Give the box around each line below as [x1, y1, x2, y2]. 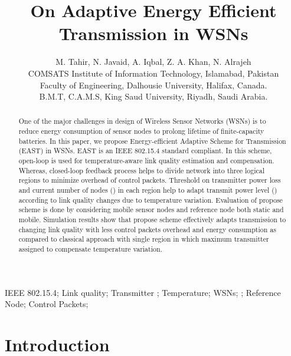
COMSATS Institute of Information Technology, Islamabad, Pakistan [28, 67, 279, 79]
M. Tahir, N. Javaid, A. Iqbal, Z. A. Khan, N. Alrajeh [55, 55, 251, 68]
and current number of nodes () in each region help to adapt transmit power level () [18, 185, 277, 195]
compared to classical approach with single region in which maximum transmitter [18, 234, 269, 244]
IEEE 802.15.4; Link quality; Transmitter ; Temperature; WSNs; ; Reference [5, 286, 281, 298]
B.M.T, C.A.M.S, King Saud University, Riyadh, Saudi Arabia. [39, 90, 268, 103]
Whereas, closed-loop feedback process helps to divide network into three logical [18, 165, 265, 175]
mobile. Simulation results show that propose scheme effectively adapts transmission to [18, 215, 286, 225]
